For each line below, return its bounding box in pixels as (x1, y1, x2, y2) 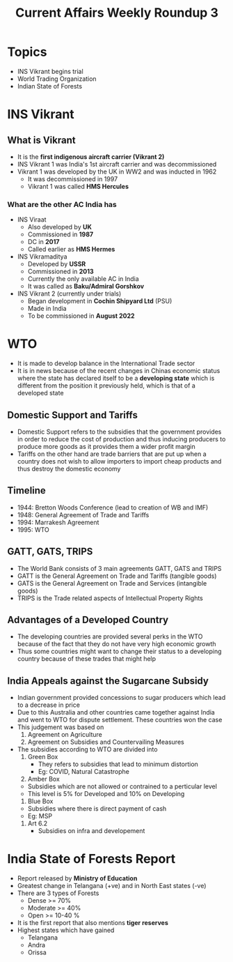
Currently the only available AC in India (27, 275, 139, 283)
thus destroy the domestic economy (17, 464, 121, 473)
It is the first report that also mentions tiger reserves (17, 919, 169, 927)
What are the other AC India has (7, 199, 117, 209)
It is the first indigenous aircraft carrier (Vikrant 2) (17, 152, 165, 161)
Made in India (27, 305, 67, 313)
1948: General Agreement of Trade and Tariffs (17, 510, 150, 519)
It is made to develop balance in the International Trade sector (17, 359, 195, 367)
